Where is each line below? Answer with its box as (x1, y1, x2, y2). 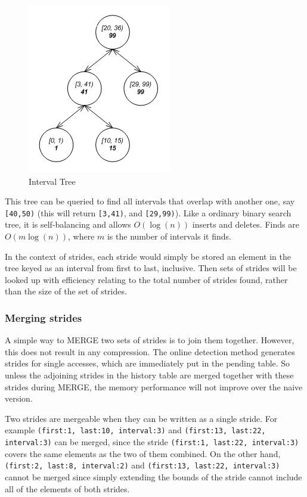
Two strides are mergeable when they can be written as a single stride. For (5, 412, 278, 424)
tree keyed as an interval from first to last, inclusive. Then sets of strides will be (5, 262, 297, 274)
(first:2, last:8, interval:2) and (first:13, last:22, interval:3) (5, 459, 280, 471)
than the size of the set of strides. (5, 285, 127, 297)
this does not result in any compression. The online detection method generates (5, 345, 295, 358)
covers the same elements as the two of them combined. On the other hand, (5, 447, 281, 459)
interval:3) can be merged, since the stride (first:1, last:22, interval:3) (5, 436, 299, 448)
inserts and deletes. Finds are (192, 218, 299, 231)
